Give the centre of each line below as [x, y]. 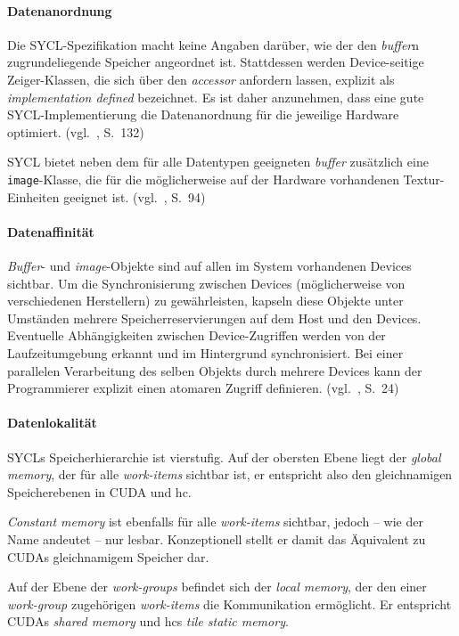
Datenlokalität [52, 423]
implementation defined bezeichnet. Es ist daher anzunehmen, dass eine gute [216, 97]
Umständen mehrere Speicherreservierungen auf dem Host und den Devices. [214, 318]
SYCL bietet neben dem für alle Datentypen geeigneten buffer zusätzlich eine [218, 162]
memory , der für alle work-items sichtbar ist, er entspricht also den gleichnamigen [230, 474]
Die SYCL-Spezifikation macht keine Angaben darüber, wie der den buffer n [213, 44]
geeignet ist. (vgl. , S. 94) [135, 196]
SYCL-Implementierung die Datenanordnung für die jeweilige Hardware [203, 114]
